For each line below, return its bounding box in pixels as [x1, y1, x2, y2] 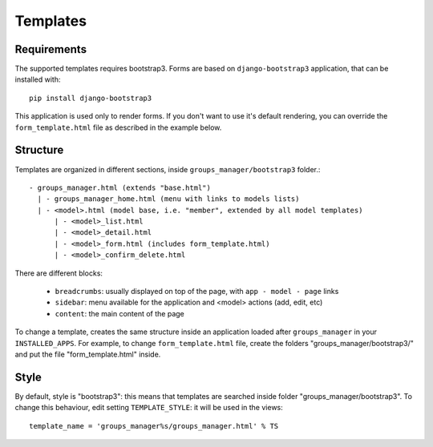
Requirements [14, 42, 87, 56]
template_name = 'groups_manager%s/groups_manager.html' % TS [29, 421, 279, 430]
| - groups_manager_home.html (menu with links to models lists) [37, 195, 300, 203]
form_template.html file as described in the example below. [14, 123, 222, 132]
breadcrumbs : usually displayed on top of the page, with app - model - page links [55, 287, 339, 296]
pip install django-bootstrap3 [29, 93, 152, 103]
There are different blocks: [14, 268, 103, 278]
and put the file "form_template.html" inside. [14, 349, 161, 359]
